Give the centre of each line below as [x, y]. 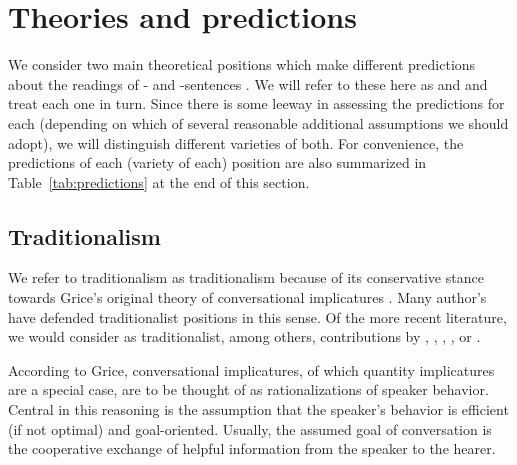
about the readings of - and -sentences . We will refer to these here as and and [248, 83]
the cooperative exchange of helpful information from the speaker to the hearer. [252, 448]
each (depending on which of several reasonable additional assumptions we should [258, 122]
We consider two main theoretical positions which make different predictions [242, 64]
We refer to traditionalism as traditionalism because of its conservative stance [246, 277]
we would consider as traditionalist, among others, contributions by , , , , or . [244, 336]
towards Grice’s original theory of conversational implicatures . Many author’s [247, 297]
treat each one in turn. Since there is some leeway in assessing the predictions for [256, 103]
